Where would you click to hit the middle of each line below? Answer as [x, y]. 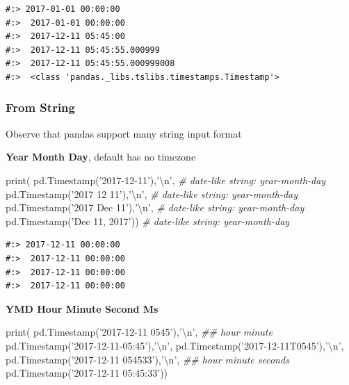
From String [40, 107]
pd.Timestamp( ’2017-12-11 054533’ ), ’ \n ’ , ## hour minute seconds [147, 359]
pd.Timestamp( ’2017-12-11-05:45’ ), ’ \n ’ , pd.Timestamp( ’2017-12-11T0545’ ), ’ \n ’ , [175, 345]
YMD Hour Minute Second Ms [82, 308]
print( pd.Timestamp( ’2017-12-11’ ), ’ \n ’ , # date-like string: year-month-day [166, 180]
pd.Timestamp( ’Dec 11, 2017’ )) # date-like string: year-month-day [148, 221]
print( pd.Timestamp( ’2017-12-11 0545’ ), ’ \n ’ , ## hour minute [139, 332]
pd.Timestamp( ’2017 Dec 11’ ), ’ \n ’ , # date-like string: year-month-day [155, 207]
